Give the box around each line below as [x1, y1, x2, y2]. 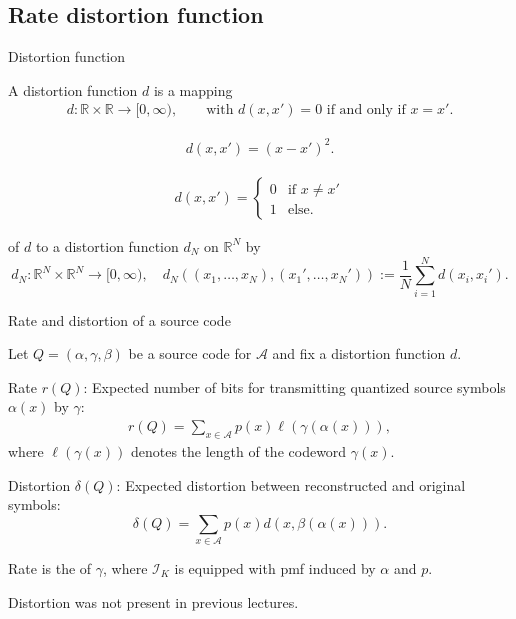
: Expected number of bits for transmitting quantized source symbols [83, 376, 506, 397]
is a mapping [153, 79, 233, 100]
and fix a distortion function [272, 343, 446, 364]
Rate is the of [8, 558, 92, 579]
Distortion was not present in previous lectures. [8, 591, 299, 612]
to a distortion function [35, 235, 179, 256]
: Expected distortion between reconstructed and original [116, 474, 466, 495]
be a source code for [128, 343, 252, 364]
